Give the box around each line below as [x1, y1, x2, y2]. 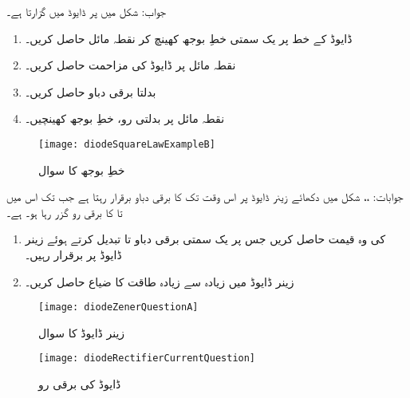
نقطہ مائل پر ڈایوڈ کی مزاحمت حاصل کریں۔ [25, 57, 236, 73]
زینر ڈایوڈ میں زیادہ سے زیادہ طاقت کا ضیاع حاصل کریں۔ [25, 273, 294, 290]
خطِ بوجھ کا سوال [38, 161, 125, 178]
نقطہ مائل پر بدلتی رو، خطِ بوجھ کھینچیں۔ [25, 110, 225, 127]
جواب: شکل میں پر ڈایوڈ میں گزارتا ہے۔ [6, 3, 166, 19]
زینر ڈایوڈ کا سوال [38, 324, 125, 341]
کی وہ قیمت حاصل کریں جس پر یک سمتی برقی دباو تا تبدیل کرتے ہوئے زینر [25, 231, 386, 247]
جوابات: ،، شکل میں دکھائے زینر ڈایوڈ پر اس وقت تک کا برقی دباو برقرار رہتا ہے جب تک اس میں [6, 188, 404, 205]
